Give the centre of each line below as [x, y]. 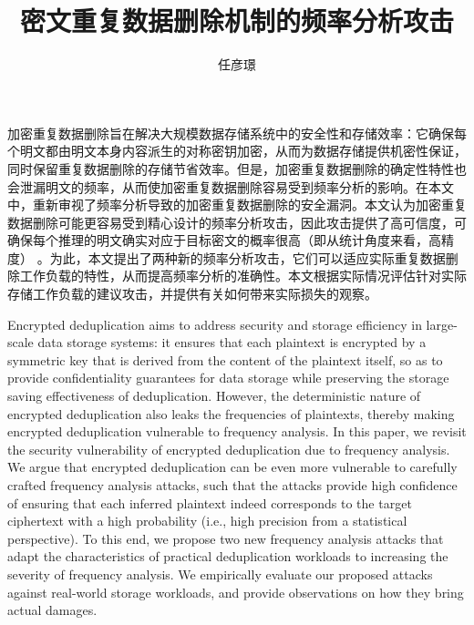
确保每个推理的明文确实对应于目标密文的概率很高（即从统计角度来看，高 [224, 240]
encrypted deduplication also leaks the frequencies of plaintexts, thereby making [231, 413]
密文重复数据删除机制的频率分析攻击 [237, 20]
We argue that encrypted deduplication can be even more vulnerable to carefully [232, 467]
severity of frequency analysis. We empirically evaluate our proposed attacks [220, 574]
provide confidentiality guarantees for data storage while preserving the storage [228, 378]
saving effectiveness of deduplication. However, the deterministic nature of [214, 396]
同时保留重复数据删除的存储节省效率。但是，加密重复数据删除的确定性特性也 [237, 168]
